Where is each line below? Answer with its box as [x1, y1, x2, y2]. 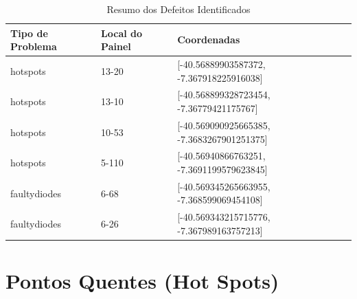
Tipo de [10, 25, 48, 40]
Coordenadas [177, 32, 240, 47]
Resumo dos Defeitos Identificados [106, 2, 251, 16]
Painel [101, 39, 131, 54]
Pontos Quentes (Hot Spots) [5, 267, 279, 295]
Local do [101, 25, 143, 40]
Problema [10, 39, 57, 54]
